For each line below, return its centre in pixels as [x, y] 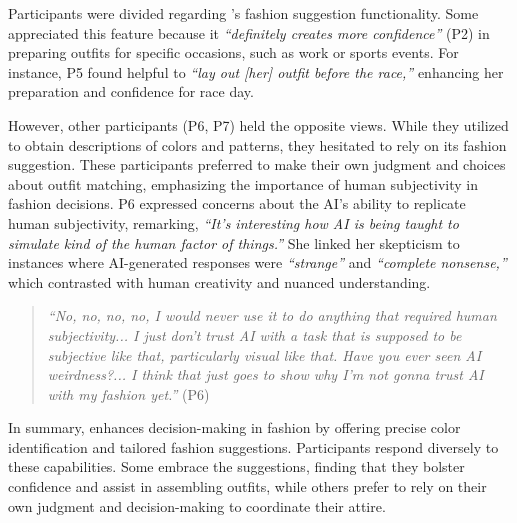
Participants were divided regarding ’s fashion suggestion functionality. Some [243, 13]
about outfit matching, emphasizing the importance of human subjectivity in [243, 183]
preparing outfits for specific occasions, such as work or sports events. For [233, 52]
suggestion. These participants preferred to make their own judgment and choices [257, 164]
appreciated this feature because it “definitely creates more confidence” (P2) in [249, 32]
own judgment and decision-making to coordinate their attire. [197, 505]
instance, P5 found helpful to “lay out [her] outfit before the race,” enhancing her [256, 71]
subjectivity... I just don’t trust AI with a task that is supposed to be [254, 334]
